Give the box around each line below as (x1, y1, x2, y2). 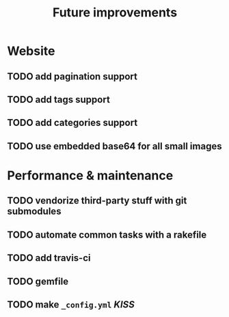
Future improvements (52, 5, 178, 21)
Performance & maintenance (7, 168, 174, 183)
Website (7, 43, 55, 59)
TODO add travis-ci (7, 252, 91, 264)
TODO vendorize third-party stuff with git (7, 195, 187, 207)
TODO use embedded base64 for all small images (7, 140, 222, 152)
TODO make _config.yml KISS (7, 299, 135, 310)
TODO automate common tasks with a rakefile (7, 229, 207, 240)
